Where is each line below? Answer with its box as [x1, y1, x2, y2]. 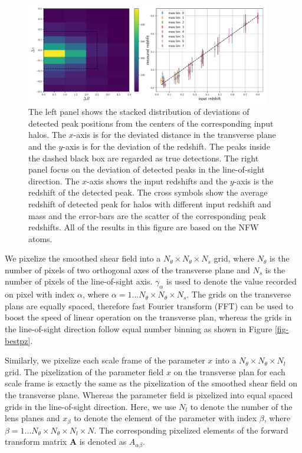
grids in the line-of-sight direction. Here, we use [5, 400, 176, 412]
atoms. [28, 232, 52, 244]
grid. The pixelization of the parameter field [5, 365, 164, 378]
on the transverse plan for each [173, 365, 285, 378]
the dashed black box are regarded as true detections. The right [28, 151, 259, 164]
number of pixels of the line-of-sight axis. [5, 275, 153, 287]
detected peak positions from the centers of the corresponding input [28, 117, 274, 129]
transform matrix [5, 435, 67, 448]
